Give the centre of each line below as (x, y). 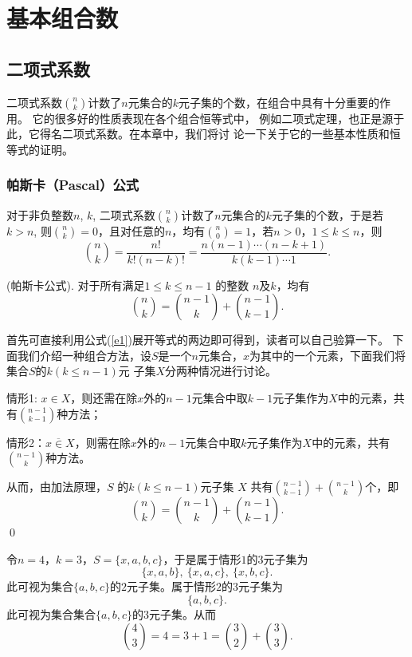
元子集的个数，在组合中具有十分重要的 (279, 102)
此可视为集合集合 (51, 613)
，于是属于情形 (202, 558)
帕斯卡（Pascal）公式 (73, 185)
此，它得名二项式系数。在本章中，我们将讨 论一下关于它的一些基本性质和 (198, 134)
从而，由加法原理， (57, 487)
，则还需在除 (104, 398)
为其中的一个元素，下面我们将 (328, 355)
